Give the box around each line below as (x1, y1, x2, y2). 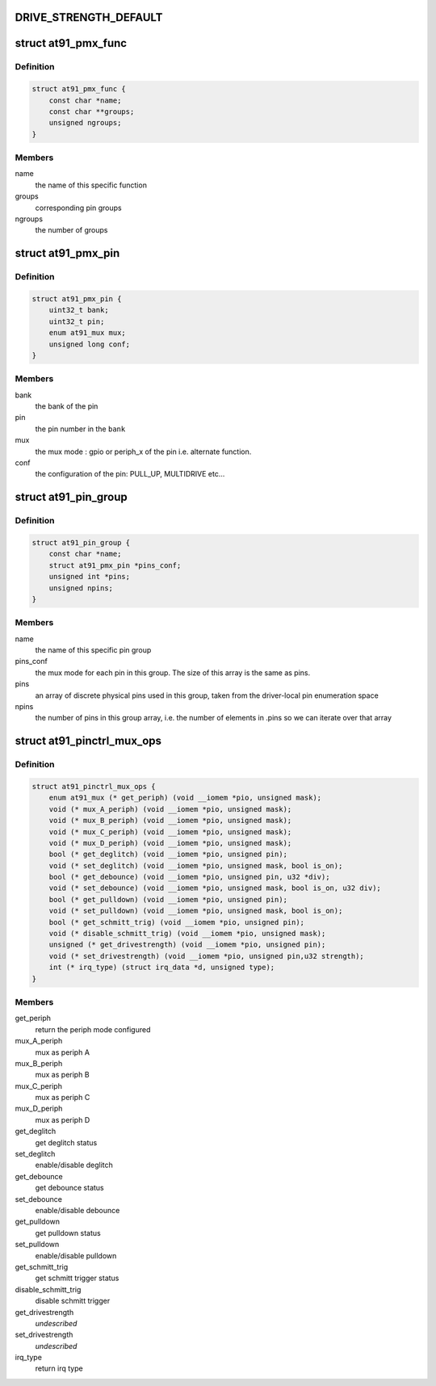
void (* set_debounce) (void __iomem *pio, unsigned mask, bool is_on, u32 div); (48, 884, 381, 892)
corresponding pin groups (35, 203, 122, 212)
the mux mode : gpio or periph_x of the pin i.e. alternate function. (35, 447, 252, 456)
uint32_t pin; (48, 317, 105, 326)
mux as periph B (35, 1070, 90, 1080)
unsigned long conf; (48, 339, 131, 349)
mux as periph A (35, 1047, 90, 1057)
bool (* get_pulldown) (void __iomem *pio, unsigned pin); (48, 895, 288, 904)
